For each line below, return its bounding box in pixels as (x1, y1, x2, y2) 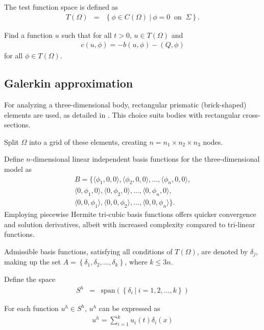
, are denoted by (197, 246, 248, 256)
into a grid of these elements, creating (29, 136, 147, 147)
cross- (243, 109, 260, 120)
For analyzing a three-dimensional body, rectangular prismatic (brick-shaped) (4, 99, 247, 110)
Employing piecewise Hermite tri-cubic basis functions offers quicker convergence (4, 209, 256, 219)
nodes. (203, 136, 223, 147)
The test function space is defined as (4, 2, 118, 12)
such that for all (61, 29, 112, 40)
